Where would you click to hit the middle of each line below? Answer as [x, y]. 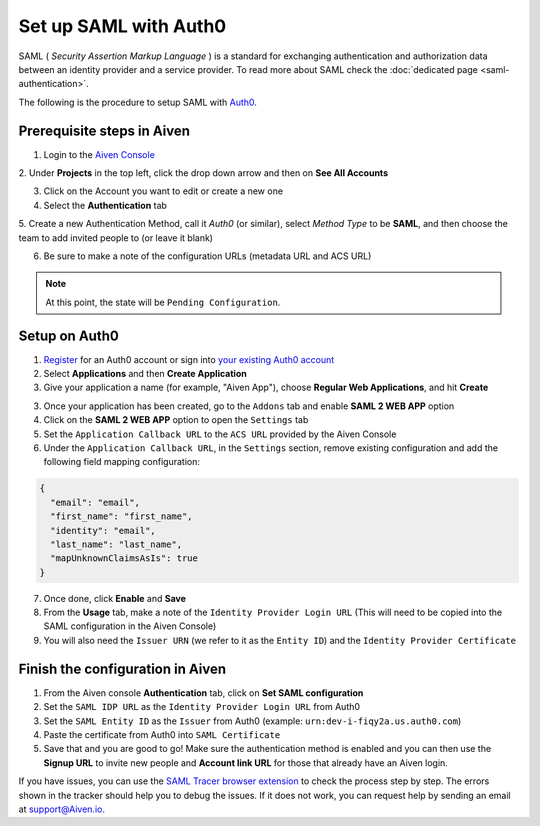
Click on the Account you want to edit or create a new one [163, 191]
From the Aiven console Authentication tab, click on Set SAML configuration [203, 692]
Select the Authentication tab [105, 205]
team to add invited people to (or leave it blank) [116, 237]
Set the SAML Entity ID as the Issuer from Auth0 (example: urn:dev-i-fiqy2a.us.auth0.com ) [252, 721]
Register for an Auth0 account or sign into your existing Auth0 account [189, 359]
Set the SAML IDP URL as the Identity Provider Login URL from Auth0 [201, 707]
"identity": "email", [103, 530]
